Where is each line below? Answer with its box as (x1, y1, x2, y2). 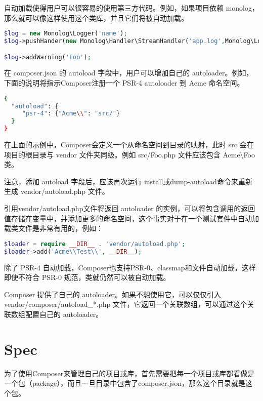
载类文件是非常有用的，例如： (4, 223, 103, 233)
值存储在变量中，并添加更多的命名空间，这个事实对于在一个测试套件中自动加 (4, 213, 259, 223)
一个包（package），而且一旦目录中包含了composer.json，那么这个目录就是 (4, 378, 245, 388)
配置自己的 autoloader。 (25, 308, 103, 319)
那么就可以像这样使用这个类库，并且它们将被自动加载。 (4, 12, 188, 23)
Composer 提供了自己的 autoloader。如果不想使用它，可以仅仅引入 (4, 289, 222, 299)
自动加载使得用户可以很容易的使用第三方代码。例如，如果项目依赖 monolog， (4, 3, 259, 13)
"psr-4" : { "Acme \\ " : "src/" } (22, 110, 120, 117)
